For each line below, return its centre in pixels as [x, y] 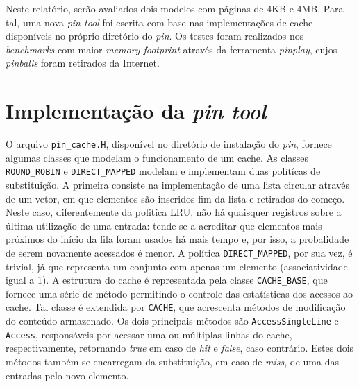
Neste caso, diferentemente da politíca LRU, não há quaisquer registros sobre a [174, 212]
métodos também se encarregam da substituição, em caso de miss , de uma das [172, 362]
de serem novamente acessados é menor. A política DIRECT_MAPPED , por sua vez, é [179, 252]
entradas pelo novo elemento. [67, 375]
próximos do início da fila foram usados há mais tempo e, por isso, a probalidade [177, 239]
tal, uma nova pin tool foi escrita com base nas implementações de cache [159, 22]
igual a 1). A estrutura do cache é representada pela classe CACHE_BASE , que [167, 280]
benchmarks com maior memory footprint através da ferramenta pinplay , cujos [172, 49]
